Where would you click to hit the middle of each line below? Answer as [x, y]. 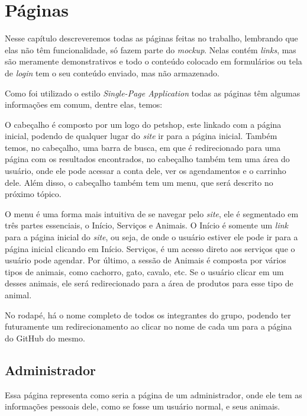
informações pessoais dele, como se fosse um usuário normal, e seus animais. [143, 406]
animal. [18, 295]
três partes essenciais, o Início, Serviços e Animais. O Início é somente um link [147, 225]
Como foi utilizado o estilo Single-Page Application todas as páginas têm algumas [153, 93]
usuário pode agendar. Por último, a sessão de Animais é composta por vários [146, 260]
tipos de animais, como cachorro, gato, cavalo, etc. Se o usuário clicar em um [144, 271]
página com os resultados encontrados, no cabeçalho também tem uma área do [147, 159]
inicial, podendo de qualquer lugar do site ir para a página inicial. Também [141, 136]
